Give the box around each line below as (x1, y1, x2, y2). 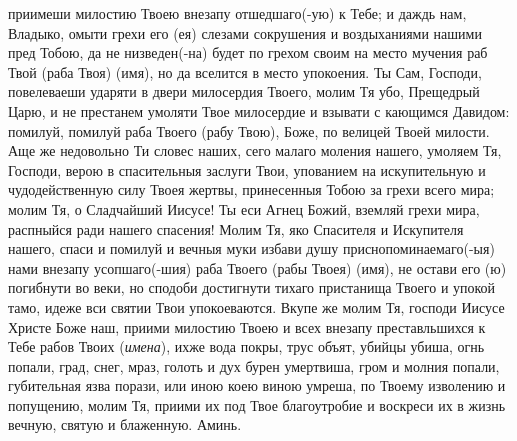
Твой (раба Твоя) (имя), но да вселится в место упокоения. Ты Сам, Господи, (8, 61, 482, 82)
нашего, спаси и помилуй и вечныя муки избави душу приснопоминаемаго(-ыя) (8, 238, 495, 259)
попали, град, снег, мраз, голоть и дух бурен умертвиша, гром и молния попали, (8, 355, 500, 376)
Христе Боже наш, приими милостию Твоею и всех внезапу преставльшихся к (8, 316, 486, 337)
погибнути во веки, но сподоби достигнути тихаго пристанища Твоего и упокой (8, 277, 496, 298)
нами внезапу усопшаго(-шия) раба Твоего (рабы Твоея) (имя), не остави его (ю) (8, 257, 507, 278)
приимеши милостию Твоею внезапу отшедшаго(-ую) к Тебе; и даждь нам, (8, 3, 467, 23)
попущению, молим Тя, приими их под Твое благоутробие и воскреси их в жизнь (8, 394, 506, 415)
